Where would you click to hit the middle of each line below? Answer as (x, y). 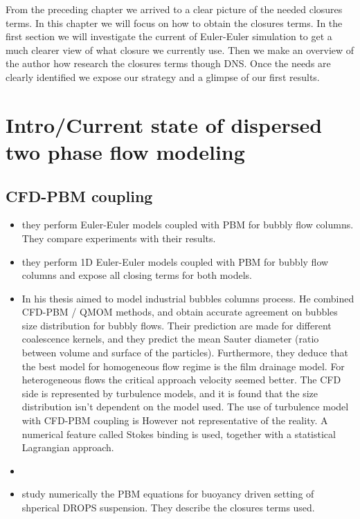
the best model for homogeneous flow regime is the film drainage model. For (183, 366)
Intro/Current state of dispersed (164, 124)
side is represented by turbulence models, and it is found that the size (170, 393)
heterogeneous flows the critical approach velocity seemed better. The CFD (181, 380)
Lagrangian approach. (68, 447)
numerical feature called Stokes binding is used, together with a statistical (179, 434)
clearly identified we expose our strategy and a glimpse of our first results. (163, 76)
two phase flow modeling (125, 151)
